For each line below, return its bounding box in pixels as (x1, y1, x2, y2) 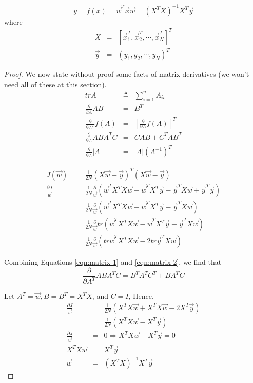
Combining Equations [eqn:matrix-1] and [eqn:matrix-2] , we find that (4, 257, 222, 267)
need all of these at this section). (4, 79, 107, 89)
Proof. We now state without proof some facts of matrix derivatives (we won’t (4, 69, 249, 80)
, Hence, (128, 291, 154, 301)
